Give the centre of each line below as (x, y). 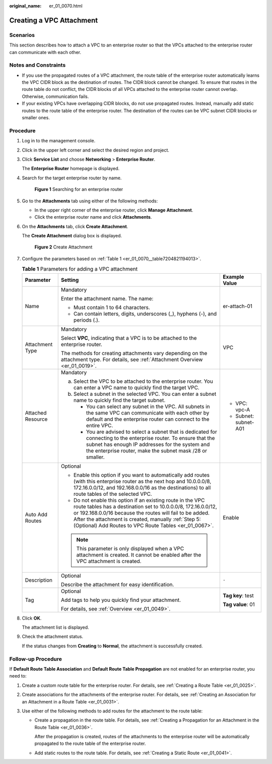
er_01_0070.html (66, 6)
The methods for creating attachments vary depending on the (134, 353)
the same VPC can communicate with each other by (148, 413)
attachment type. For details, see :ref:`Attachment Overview (132, 360)
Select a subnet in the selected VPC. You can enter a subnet (145, 394)
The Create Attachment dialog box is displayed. (72, 236)
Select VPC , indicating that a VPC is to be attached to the (129, 338)
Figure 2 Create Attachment (63, 247)
